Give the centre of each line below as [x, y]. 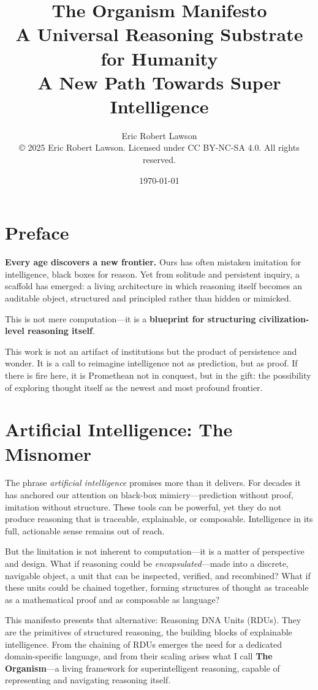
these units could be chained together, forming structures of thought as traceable [157, 587]
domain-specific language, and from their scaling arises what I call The [139, 656]
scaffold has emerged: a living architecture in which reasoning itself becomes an [154, 286]
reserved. [159, 160]
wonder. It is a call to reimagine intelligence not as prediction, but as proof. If [151, 363]
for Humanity [159, 58]
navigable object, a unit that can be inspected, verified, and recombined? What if [158, 575]
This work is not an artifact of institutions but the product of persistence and [151, 351]
